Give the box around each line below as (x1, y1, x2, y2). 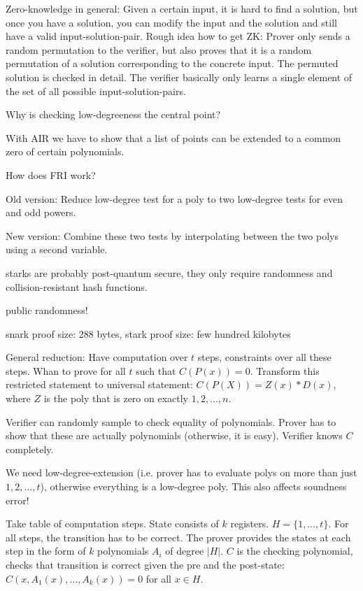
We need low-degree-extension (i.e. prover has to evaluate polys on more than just (6, 465, 357, 480)
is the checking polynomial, (236, 543, 353, 558)
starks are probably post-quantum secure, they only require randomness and (6, 265, 333, 280)
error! (6, 492, 29, 507)
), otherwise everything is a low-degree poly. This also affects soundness (40, 479, 347, 494)
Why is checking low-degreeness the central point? (6, 107, 221, 122)
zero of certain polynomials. (6, 144, 124, 159)
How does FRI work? (6, 167, 96, 182)
